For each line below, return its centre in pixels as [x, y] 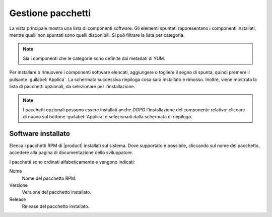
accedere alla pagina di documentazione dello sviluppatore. [71, 153]
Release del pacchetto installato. [56, 206]
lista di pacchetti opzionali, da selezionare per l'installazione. [72, 86]
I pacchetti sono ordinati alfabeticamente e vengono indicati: [72, 162]
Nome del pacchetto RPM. [49, 178]
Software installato [40, 133]
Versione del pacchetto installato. [57, 192]
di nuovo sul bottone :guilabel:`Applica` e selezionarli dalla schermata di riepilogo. [108, 117]
